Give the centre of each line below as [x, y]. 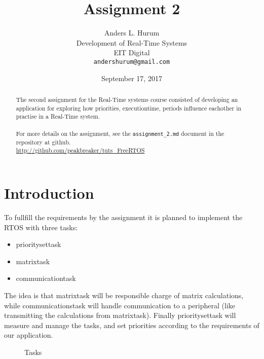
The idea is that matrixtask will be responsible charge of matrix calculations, [124, 295]
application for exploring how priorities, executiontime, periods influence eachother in [129, 108]
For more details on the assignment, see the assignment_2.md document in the [120, 133]
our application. [29, 335]
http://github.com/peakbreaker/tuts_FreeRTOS [80, 150]
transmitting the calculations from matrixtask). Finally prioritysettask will [120, 315]
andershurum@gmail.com [132, 62]
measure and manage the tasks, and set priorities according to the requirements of [132, 325]
